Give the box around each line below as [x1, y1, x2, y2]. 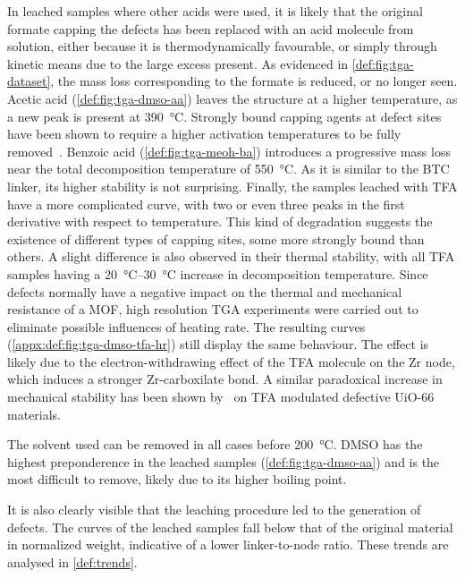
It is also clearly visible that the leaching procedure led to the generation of [7, 500, 421, 519]
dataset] [7, 72, 51, 90]
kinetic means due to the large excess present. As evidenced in [7, 54, 349, 72]
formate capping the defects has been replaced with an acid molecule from [7, 19, 414, 38]
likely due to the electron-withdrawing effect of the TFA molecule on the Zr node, [7, 352, 455, 370]
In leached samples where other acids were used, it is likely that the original [7, 2, 423, 20]
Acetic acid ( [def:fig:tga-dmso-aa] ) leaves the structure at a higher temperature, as [7, 89, 458, 107]
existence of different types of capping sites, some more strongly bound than [7, 229, 425, 248]
